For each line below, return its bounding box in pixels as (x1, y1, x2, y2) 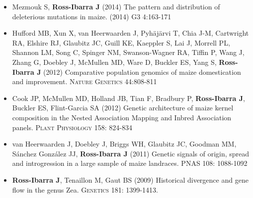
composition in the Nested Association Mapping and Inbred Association (12, 112, 232, 122)
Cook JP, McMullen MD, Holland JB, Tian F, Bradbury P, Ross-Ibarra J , (12, 93, 245, 103)
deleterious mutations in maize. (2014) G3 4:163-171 (12, 11, 171, 21)
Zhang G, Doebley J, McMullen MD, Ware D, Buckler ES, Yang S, (12, 56, 217, 67)
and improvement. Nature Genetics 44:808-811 (12, 76, 157, 87)
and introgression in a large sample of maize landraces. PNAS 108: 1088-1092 (12, 158, 248, 168)
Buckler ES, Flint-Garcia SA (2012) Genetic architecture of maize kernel (12, 102, 234, 113)
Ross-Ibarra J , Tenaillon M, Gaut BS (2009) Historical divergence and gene (12, 174, 249, 185)
